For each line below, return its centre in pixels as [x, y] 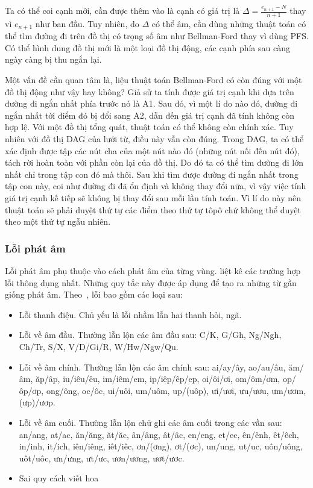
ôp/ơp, [31, 390]
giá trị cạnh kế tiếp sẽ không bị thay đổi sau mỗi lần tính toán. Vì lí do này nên [153, 198]
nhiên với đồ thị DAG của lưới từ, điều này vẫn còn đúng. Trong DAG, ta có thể [154, 139]
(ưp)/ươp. [37, 402]
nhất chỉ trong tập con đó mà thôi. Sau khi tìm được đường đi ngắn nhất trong [152, 174]
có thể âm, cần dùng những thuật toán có [229, 23]
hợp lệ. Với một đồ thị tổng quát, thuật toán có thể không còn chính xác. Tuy [149, 127]
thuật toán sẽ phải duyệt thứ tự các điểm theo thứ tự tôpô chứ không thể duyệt [153, 209]
